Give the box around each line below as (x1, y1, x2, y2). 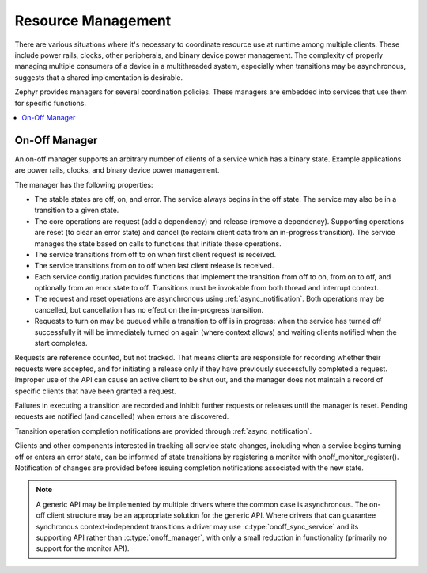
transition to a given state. (34, 206, 119, 215)
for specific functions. (14, 98, 87, 108)
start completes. (34, 339, 88, 348)
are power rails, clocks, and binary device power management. (14, 165, 220, 175)
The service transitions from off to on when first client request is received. (34, 249, 277, 259)
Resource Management (14, 12, 172, 29)
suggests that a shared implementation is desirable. (14, 72, 183, 82)
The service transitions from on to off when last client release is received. (34, 261, 274, 271)
